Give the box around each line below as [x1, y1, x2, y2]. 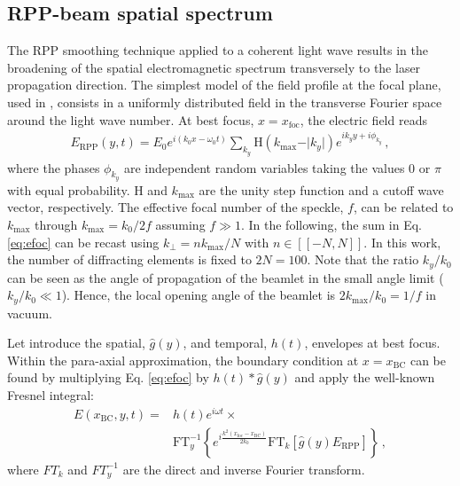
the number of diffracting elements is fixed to [7, 250, 252, 269]
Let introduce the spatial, [7, 333, 145, 352]
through [35, 215, 78, 233]
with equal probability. [7, 180, 130, 199]
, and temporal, [183, 333, 268, 352]
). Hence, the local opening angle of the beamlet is [61, 286, 336, 304]
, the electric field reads [300, 110, 427, 129]
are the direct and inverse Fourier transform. [122, 459, 365, 478]
